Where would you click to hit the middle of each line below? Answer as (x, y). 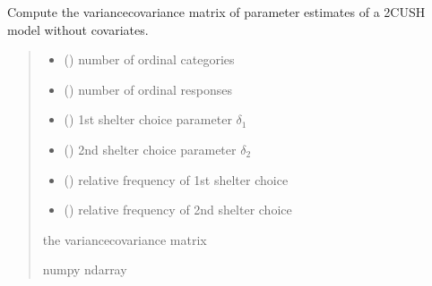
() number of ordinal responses (148, 89)
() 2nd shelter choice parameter (150, 149)
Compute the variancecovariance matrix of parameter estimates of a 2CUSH (216, 12)
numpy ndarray (85, 269)
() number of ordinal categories (149, 59)
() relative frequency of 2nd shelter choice (178, 210)
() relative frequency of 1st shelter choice (176, 179)
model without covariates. (78, 29)
